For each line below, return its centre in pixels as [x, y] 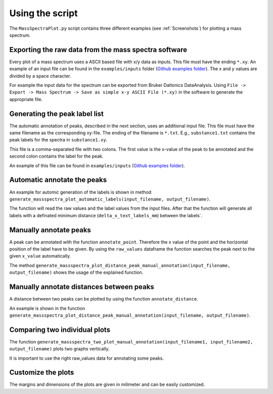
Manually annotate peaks [50, 230]
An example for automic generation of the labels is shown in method [80, 192]
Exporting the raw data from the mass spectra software [98, 50]
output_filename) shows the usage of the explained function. [76, 272]
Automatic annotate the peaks [58, 180]
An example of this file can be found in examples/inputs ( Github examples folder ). [97, 165]
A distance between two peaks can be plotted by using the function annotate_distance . [104, 299]
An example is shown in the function [47, 308]
